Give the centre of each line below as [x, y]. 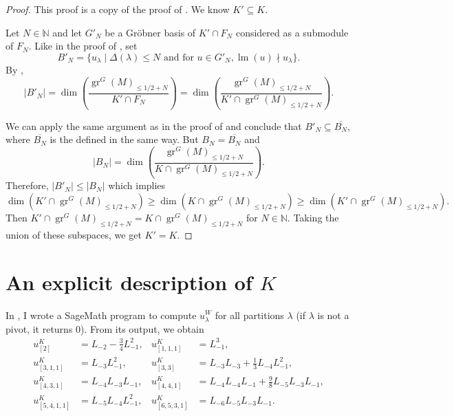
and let [67, 32]
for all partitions [249, 315]
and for [179, 57]
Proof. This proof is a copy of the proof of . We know [118, 9]
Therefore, [27, 185]
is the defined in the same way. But [124, 139]
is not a [333, 315]
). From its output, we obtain [142, 328]
